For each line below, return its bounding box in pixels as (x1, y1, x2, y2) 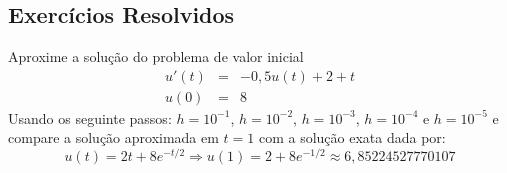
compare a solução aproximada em (8, 127, 219, 148)
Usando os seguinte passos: (8, 107, 172, 128)
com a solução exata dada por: (258, 127, 446, 148)
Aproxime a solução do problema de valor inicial (8, 46, 304, 67)
